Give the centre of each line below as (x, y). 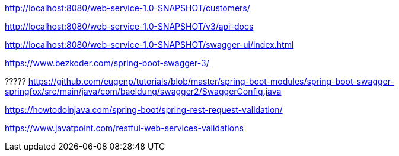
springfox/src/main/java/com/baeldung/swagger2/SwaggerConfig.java (143, 91)
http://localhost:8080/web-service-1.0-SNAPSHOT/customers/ (127, 8)
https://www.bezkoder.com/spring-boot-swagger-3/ (107, 63)
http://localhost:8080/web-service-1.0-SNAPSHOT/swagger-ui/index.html (149, 45)
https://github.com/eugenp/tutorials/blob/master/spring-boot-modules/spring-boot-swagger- (211, 81)
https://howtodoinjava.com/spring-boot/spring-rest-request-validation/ (144, 110)
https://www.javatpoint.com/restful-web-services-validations (124, 128)
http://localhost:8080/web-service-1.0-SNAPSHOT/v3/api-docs (129, 26)
